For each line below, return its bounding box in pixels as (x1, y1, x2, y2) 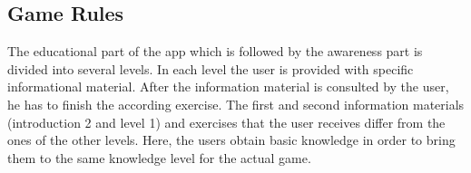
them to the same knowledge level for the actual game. (7, 148, 311, 167)
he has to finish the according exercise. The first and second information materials (7, 94, 465, 113)
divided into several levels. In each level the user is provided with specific (7, 59, 414, 78)
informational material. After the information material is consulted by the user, (7, 77, 449, 96)
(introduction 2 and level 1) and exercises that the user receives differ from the (7, 112, 446, 131)
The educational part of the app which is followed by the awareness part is (7, 42, 423, 61)
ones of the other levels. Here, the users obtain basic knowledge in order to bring (7, 130, 456, 149)
